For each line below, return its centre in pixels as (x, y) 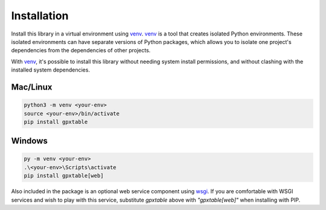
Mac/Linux (32, 87)
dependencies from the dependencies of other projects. (81, 51)
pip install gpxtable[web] (64, 176)
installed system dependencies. (51, 70)
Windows (29, 141)
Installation (40, 16)
